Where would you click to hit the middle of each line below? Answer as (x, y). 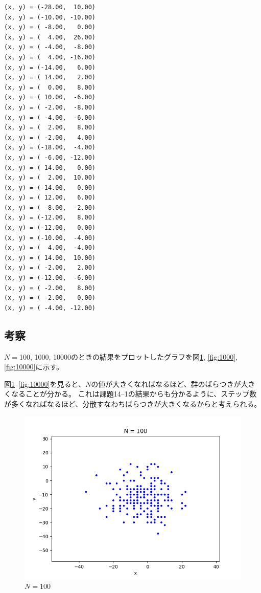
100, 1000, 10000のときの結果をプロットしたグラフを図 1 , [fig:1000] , (128, 356)
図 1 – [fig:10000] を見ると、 (45, 383)
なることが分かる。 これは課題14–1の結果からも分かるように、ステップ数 (134, 394)
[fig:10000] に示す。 (34, 367)
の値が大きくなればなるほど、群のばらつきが (166, 383)
